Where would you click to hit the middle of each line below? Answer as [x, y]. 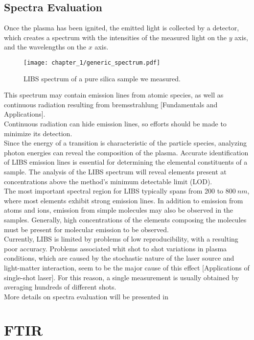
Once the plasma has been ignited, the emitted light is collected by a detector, [122, 28]
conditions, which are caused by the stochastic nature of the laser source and [119, 258]
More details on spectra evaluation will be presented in [86, 296]
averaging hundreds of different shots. [60, 287]
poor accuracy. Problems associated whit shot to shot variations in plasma [115, 248]
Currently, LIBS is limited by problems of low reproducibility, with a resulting [121, 239]
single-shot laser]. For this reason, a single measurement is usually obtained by [122, 277]
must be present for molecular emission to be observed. [86, 229]
